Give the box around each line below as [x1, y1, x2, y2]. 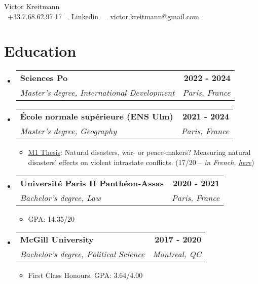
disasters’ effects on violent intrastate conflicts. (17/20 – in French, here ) [28, 156, 254, 167]
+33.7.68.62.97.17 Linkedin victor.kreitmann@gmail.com [7, 11, 199, 21]
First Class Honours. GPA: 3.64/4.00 [28, 270, 143, 280]
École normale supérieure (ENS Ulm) [20, 110, 173, 123]
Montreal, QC [153, 248, 202, 260]
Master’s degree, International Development [20, 87, 175, 99]
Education [4, 40, 77, 61]
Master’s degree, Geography [20, 125, 117, 137]
